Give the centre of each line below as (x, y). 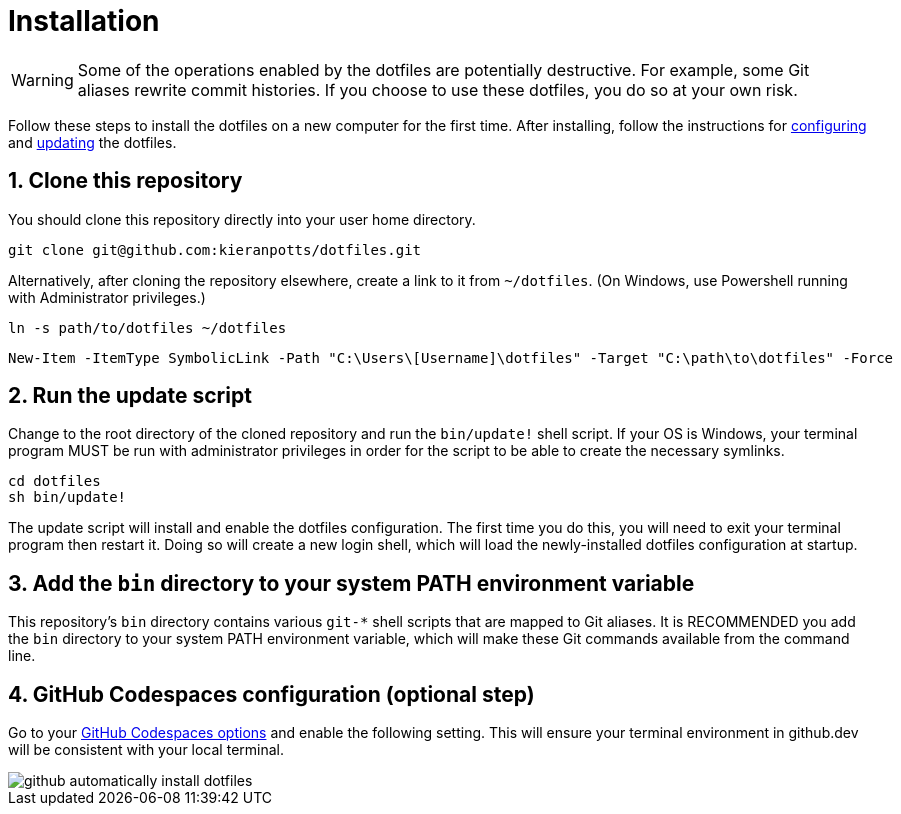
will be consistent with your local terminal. (146, 750)
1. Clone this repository (125, 181)
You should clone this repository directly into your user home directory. (242, 219)
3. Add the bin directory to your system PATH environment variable (351, 583)
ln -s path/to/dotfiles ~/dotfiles (147, 327)
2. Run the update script (130, 396)
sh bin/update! (67, 497)
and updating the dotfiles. (92, 142)
